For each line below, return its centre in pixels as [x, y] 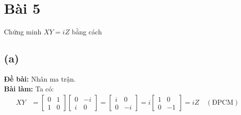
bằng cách [87, 32]
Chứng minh [23, 32]
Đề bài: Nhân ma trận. [40, 78]
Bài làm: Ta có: [29, 88]
